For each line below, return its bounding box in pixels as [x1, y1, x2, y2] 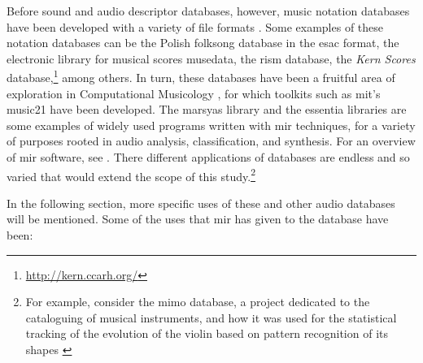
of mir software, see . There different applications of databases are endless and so [7, 149, 410, 165]
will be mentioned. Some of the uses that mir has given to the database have [7, 210, 389, 227]
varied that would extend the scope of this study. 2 [7, 165, 255, 184]
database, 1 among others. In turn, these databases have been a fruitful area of [7, 67, 395, 86]
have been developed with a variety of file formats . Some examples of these [7, 18, 384, 35]
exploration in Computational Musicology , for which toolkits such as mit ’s [7, 84, 381, 102]
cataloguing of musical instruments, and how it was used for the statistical [25, 309, 397, 326]
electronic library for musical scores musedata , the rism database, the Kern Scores [7, 50, 416, 67]
